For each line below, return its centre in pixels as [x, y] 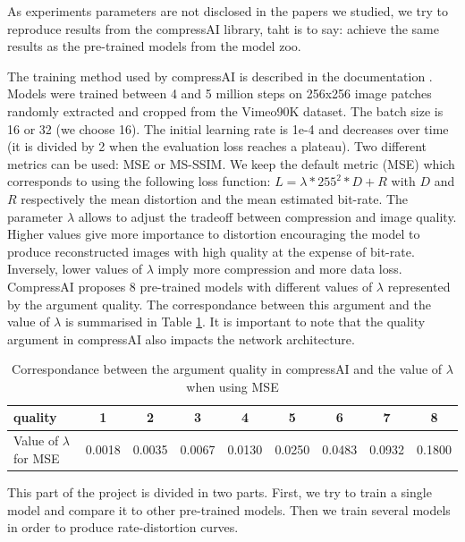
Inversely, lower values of [75, 269]
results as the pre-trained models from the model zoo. [154, 46]
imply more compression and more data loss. [280, 269]
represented [419, 286]
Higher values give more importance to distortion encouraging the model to [214, 234]
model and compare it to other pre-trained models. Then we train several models [229, 509]
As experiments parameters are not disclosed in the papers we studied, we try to [228, 11]
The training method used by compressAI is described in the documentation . [220, 76]
